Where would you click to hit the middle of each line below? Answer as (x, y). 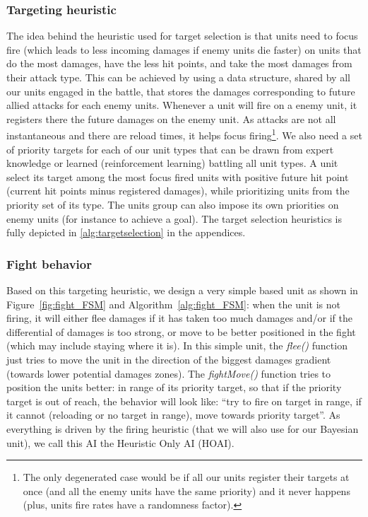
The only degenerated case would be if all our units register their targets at (186, 477)
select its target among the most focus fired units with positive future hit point (178, 176)
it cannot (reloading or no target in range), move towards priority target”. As (173, 415)
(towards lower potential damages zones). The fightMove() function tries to (169, 373)
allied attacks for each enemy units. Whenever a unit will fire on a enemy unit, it (182, 105)
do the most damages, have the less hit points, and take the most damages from (179, 63)
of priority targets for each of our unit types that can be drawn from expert (170, 149)
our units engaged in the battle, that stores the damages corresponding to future (181, 91)
